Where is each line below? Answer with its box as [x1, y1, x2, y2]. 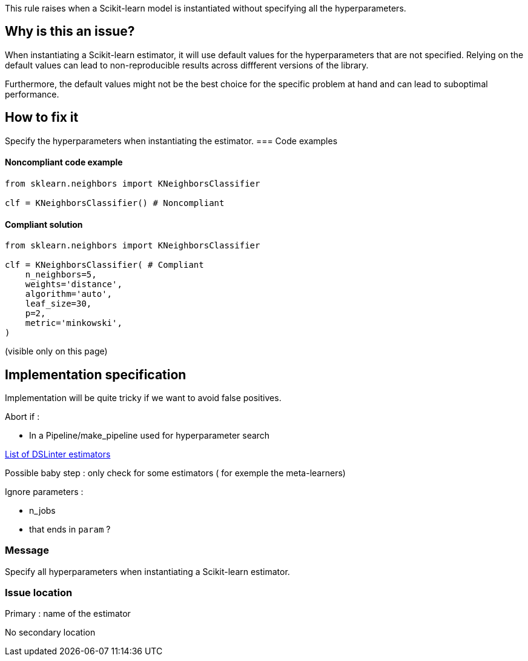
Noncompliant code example [5, 157, 123, 168]
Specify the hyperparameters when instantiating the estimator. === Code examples [5, 135, 338, 146]
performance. [5, 88, 59, 99]
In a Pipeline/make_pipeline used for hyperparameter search [29, 430, 270, 440]
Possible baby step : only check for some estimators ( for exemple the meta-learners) [5, 467, 346, 478]
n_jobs [29, 505, 56, 516]
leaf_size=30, [25, 299, 92, 309]
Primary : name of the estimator [5, 608, 131, 619]
